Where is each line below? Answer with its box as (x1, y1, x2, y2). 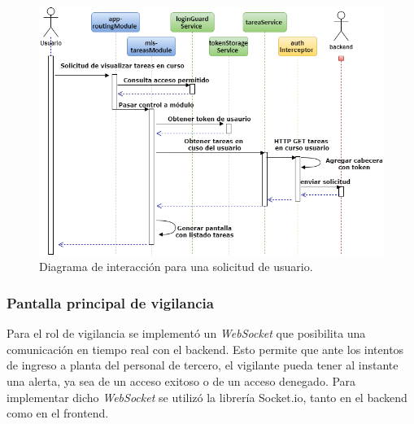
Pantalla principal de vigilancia (7, 292, 214, 313)
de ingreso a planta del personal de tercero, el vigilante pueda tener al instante (7, 356, 399, 374)
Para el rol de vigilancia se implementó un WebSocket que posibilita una (7, 325, 366, 342)
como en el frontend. (7, 404, 109, 422)
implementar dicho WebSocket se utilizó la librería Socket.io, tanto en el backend (7, 388, 407, 405)
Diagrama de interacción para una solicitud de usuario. (39, 258, 313, 275)
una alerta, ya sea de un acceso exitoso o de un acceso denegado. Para (7, 373, 356, 389)
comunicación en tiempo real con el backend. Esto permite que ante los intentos (7, 340, 404, 357)
